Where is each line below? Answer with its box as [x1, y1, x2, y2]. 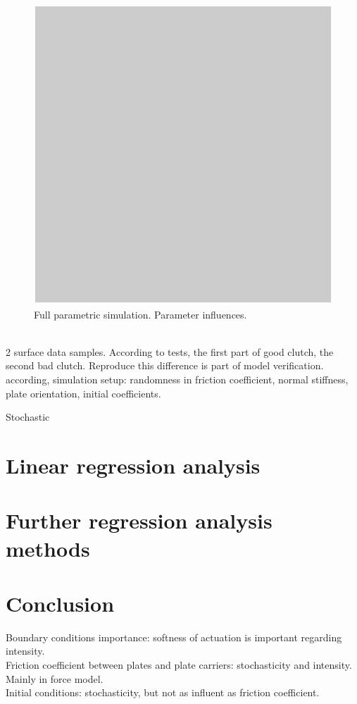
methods [6, 533, 90, 562]
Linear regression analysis [6, 450, 261, 479]
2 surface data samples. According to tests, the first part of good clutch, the [6, 344, 334, 359]
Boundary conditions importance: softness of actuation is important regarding [6, 629, 342, 644]
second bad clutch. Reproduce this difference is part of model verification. [6, 358, 324, 373]
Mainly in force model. [6, 671, 104, 686]
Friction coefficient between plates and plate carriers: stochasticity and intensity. [6, 657, 352, 672]
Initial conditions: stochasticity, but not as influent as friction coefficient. [6, 685, 320, 700]
